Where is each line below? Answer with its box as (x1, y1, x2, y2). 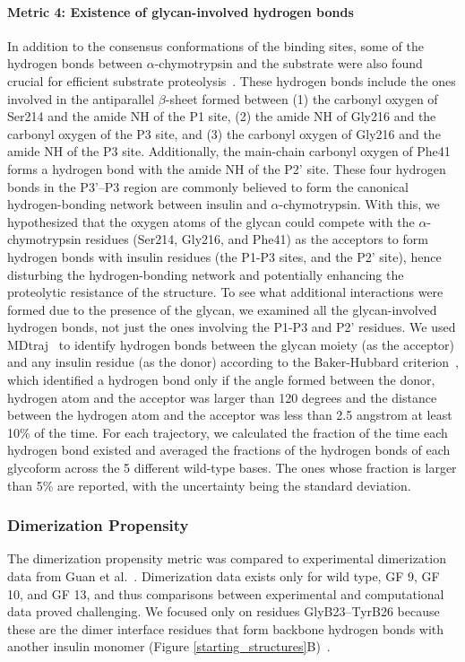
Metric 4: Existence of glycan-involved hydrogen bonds (7, 2, 354, 21)
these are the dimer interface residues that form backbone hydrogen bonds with (7, 619, 444, 638)
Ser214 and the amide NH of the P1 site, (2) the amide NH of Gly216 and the (7, 107, 436, 126)
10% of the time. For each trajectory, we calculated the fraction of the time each (7, 422, 448, 441)
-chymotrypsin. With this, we (279, 195, 440, 213)
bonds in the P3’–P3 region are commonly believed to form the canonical (7, 177, 409, 196)
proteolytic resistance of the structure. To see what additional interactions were (7, 283, 443, 301)
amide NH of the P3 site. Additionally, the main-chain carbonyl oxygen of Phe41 (7, 142, 451, 161)
